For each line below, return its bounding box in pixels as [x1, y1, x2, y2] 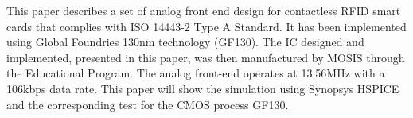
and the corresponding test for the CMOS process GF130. [6, 96, 289, 112]
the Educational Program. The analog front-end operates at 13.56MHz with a [6, 65, 385, 81]
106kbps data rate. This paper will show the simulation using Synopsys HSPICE [6, 80, 399, 96]
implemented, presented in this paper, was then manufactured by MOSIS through [6, 49, 405, 65]
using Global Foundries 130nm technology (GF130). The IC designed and [6, 33, 364, 50]
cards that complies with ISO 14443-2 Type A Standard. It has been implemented [6, 18, 407, 34]
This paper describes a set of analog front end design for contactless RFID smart [6, 2, 401, 18]
